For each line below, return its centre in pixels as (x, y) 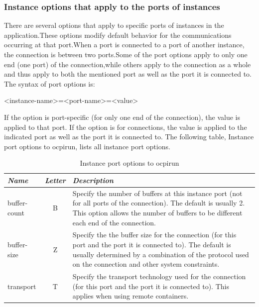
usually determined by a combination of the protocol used (161, 254)
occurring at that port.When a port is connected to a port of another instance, (124, 45)
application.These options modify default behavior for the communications (118, 35)
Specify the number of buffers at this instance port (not (157, 193)
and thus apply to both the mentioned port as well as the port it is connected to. (128, 74)
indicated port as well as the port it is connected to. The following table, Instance (129, 137)
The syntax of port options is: (50, 83)
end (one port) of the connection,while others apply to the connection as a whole (128, 64)
